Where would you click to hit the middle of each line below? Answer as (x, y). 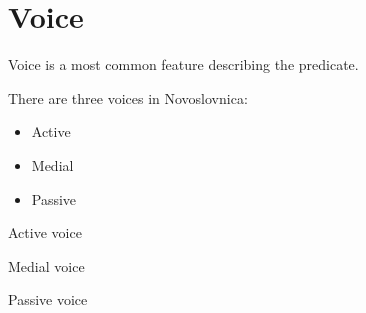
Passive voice (48, 299)
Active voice (45, 232)
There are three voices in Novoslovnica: (128, 97)
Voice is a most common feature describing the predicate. (183, 64)
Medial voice (46, 265)
